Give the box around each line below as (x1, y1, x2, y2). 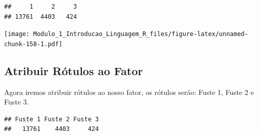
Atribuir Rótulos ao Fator (4, 62, 143, 78)
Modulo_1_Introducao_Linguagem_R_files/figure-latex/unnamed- (33, 30, 248, 38)
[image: (4, 30, 30, 38)
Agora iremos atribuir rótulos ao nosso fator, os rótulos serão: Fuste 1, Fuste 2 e (4, 86, 254, 97)
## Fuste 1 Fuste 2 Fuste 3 (4, 115, 99, 123)
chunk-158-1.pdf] (4, 40, 63, 48)
